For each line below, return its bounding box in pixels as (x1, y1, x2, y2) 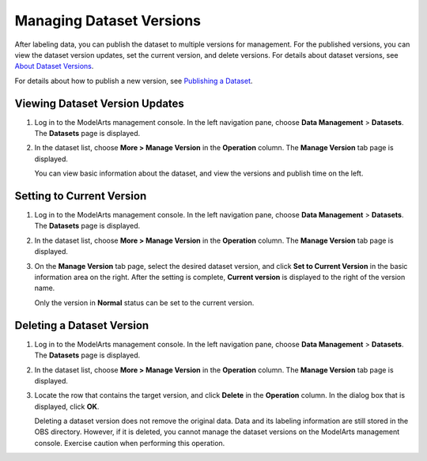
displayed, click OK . (34, 402, 100, 411)
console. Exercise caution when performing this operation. (34, 438, 225, 448)
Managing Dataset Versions (14, 12, 202, 29)
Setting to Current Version (14, 190, 147, 202)
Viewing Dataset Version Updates (14, 96, 185, 110)
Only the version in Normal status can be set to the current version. (34, 297, 255, 308)
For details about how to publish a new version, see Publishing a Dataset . (14, 76, 253, 85)
